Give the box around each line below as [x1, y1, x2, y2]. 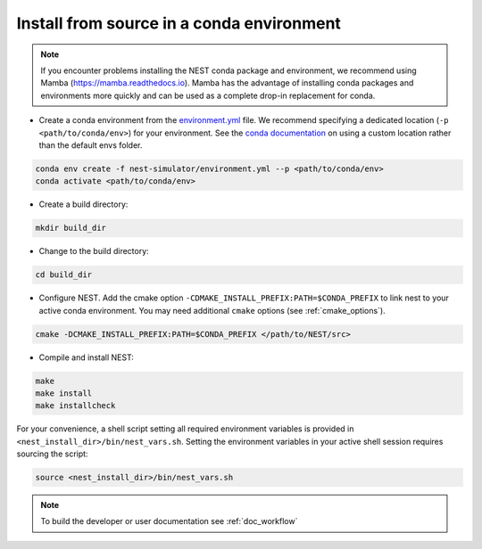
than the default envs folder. [38, 139, 143, 151]
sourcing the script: [16, 448, 88, 459]
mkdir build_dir [35, 223, 107, 234]
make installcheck [35, 401, 116, 411]
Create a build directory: [38, 199, 129, 209]
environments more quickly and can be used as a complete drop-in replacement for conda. [40, 90, 376, 101]
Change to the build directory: [38, 246, 149, 257]
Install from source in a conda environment [16, 13, 341, 33]
